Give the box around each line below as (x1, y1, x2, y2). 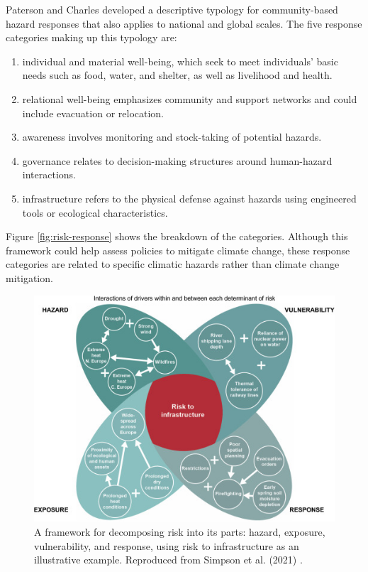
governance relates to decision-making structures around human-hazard (22, 153, 333, 168)
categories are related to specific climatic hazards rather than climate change (6, 257, 340, 271)
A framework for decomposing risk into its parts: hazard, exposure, (34, 524, 325, 539)
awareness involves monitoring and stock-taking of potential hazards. (22, 129, 322, 144)
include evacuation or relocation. (22, 105, 165, 120)
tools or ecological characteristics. (22, 205, 168, 220)
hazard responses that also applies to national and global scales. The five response (6, 16, 362, 31)
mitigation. (6, 270, 53, 285)
